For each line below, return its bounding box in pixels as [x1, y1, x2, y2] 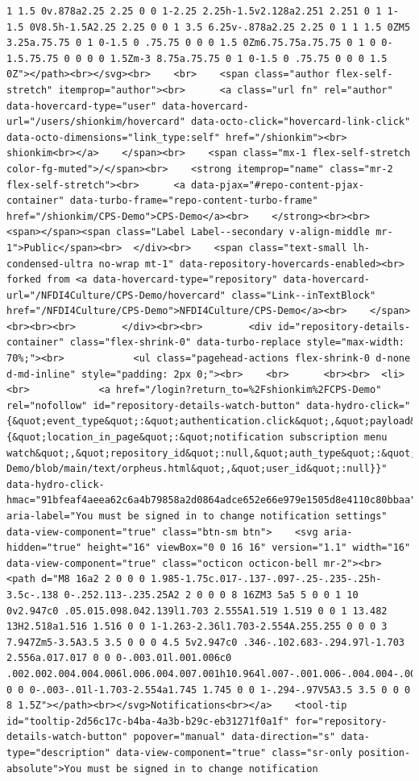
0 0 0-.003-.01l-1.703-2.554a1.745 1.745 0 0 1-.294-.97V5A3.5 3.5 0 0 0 [6, 684, 411, 696]
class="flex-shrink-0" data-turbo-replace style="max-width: [69, 337, 404, 349]
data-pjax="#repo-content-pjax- [191, 179, 364, 191]
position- [358, 746, 411, 758]
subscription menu [288, 432, 388, 444]
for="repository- [294, 715, 388, 727]
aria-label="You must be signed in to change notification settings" [6, 510, 388, 522]
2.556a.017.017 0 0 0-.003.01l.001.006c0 [6, 652, 232, 664]
